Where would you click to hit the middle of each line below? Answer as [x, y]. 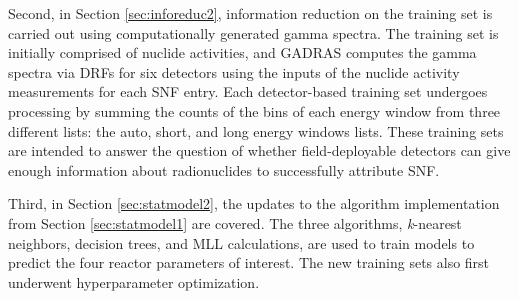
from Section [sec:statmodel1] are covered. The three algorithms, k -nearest [235, 222]
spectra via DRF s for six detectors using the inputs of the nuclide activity [234, 71]
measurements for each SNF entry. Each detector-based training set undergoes [248, 91]
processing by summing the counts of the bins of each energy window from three [254, 110]
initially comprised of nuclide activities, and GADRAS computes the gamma [242, 52]
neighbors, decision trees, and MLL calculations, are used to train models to [241, 242]
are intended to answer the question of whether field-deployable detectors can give [259, 150]
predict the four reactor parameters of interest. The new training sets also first [249, 262]
